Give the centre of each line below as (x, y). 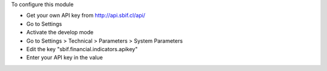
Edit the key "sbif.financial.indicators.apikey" (82, 49)
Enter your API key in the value (64, 58)
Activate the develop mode (60, 32)
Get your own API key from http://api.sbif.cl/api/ (86, 16)
